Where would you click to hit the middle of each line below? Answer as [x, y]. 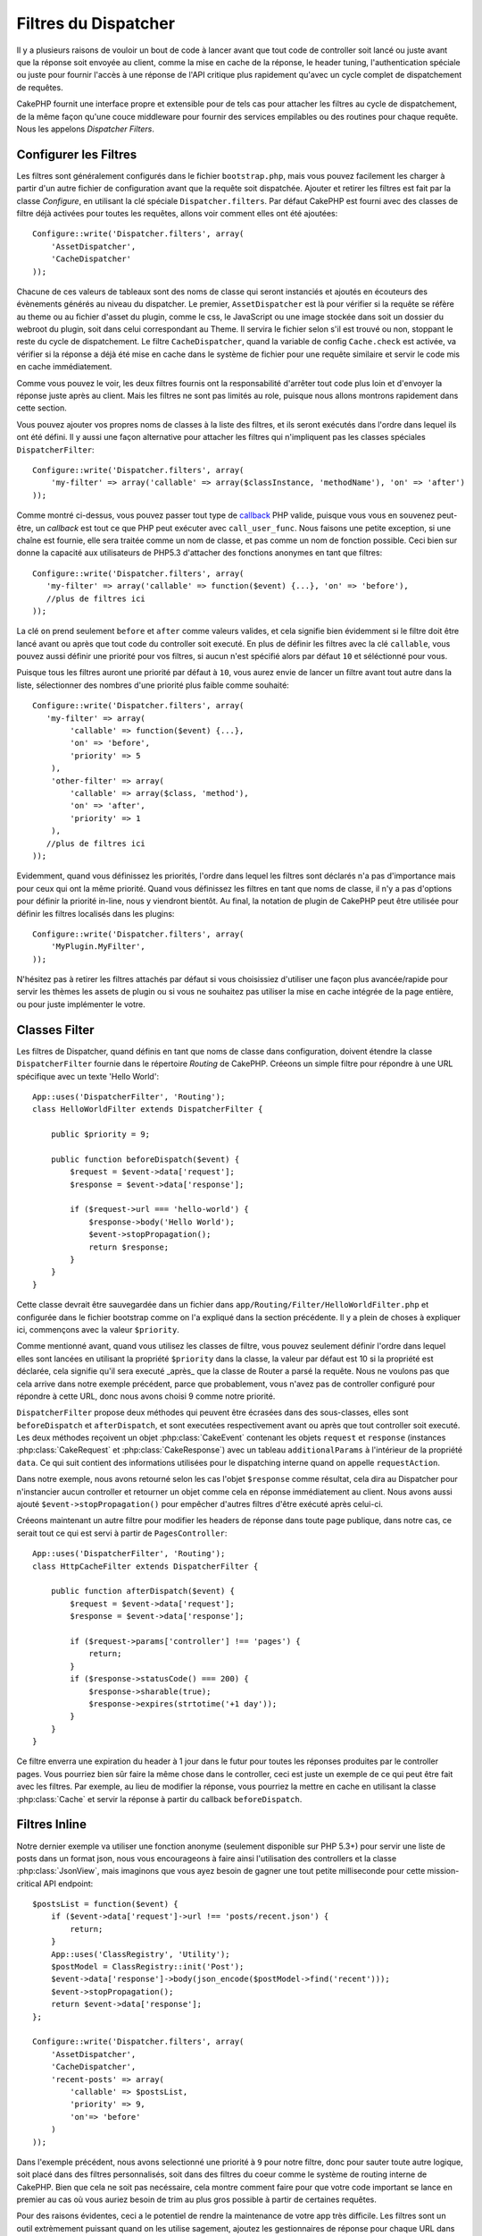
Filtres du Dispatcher [96, 23]
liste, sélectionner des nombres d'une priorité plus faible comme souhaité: [153, 685]
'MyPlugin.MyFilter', [98, 947]
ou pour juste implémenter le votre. [81, 1004]
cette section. [42, 408]
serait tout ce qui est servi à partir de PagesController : [122, 1533]
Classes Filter [55, 1030]
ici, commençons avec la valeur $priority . [98, 1329]
